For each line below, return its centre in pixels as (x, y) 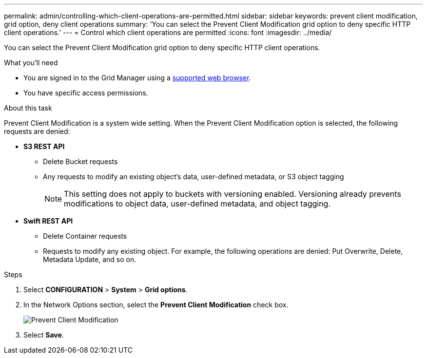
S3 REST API (44, 146)
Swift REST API (48, 221)
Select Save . (44, 335)
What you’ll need (31, 63)
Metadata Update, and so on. (90, 259)
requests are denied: (37, 131)
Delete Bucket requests (80, 161)
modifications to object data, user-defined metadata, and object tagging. (197, 204)
